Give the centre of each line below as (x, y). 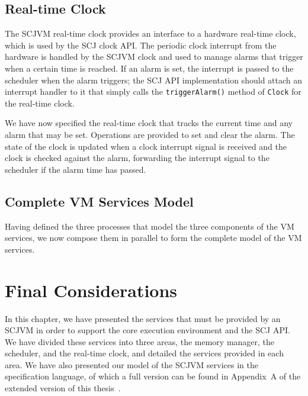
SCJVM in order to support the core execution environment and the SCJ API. (147, 330)
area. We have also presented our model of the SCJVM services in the (132, 364)
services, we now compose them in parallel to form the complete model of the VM (153, 238)
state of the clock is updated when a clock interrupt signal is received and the (146, 146)
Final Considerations (91, 290)
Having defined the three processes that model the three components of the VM (150, 226)
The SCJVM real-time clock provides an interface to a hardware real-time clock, (150, 33)
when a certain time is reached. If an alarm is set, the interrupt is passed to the (149, 68)
